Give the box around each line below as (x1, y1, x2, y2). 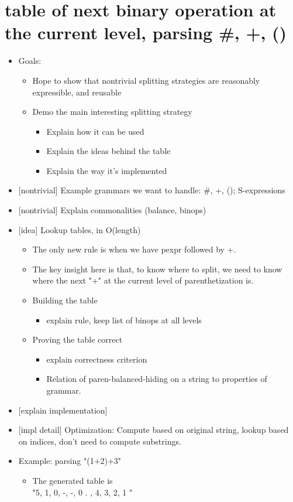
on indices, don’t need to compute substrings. (18, 435, 181, 447)
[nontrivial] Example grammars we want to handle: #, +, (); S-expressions (18, 184, 285, 196)
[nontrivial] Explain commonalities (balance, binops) (18, 204, 206, 216)
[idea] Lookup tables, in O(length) (18, 223, 141, 235)
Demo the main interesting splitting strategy (32, 105, 192, 118)
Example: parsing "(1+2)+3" (18, 455, 122, 467)
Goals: (18, 54, 42, 67)
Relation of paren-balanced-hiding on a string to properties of (46, 373, 267, 385)
